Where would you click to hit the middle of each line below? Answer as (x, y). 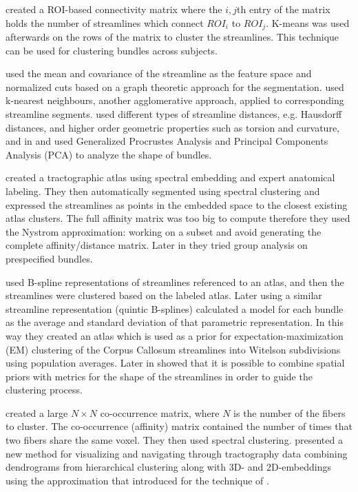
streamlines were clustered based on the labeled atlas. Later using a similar (164, 295)
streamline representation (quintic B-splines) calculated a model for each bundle (175, 308)
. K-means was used (308, 22)
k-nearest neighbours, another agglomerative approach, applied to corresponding (175, 100)
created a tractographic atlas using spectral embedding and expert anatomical (170, 177)
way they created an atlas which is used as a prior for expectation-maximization (175, 335)
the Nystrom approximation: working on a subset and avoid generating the (164, 231)
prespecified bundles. (49, 258)
